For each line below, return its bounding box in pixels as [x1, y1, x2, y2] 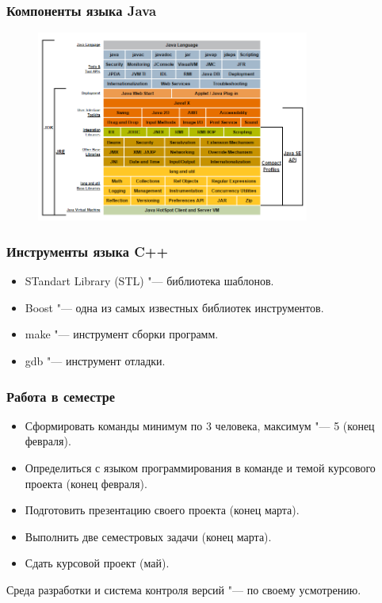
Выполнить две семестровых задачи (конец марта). [25, 528, 272, 544]
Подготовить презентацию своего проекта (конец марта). [25, 502, 300, 518]
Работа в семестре [6, 386, 116, 406]
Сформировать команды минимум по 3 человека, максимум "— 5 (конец [25, 417, 375, 433]
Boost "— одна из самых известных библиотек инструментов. [25, 299, 324, 315]
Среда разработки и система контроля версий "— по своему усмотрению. [6, 582, 361, 598]
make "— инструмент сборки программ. [25, 326, 219, 342]
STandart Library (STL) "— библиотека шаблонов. [25, 273, 274, 289]
